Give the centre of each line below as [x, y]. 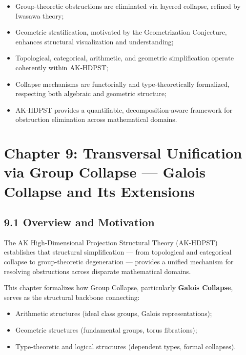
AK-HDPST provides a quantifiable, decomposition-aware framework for [124, 109]
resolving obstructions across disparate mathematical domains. [97, 271]
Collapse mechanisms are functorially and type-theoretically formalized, [123, 84]
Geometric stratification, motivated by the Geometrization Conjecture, [121, 32]
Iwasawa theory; [40, 15]
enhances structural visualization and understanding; [94, 41]
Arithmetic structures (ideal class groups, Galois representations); [114, 313]
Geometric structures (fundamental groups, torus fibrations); [106, 330]
